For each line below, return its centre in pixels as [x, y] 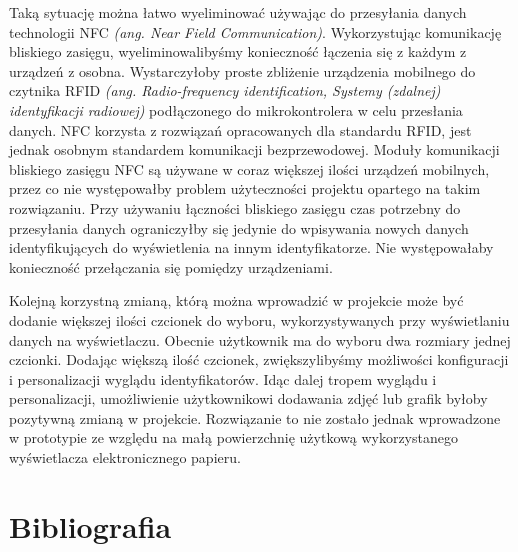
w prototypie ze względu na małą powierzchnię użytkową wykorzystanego [233, 437]
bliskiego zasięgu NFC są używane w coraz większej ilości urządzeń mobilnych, [249, 168]
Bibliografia [90, 525]
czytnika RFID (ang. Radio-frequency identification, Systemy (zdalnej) [225, 90]
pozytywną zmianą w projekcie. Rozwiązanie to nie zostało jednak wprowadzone [255, 417]
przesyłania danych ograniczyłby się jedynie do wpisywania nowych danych [239, 227]
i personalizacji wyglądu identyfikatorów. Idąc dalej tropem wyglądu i [223, 378]
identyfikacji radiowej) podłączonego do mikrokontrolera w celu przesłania [236, 109]
